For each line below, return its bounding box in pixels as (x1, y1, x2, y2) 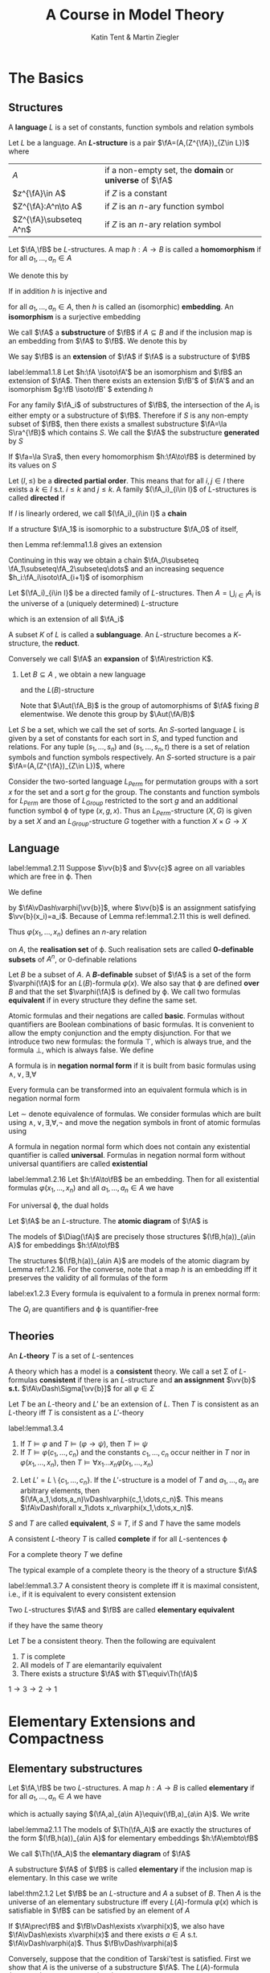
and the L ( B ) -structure (19, 685, 95, 694)
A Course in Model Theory (45, 6, 225, 24)
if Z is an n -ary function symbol (104, 200, 225, 212)
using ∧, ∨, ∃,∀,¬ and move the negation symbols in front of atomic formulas (8, 1118, 261, 1127)
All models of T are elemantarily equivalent (19, 1660, 162, 1670)
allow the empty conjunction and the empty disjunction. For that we (8, 1028, 231, 1038)
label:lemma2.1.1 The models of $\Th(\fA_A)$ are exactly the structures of (8, 1824, 252, 1834)
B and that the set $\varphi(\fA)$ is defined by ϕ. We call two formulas (8, 987, 241, 997)
